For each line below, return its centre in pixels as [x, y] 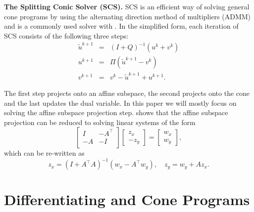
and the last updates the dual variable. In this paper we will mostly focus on [120, 103]
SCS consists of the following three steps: [66, 35]
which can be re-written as [44, 153]
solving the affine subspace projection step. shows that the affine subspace [116, 112]
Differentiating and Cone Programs [127, 199]
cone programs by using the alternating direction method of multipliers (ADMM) [127, 16]
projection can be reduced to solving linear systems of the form [100, 122]
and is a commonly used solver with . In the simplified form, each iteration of [121, 26]
